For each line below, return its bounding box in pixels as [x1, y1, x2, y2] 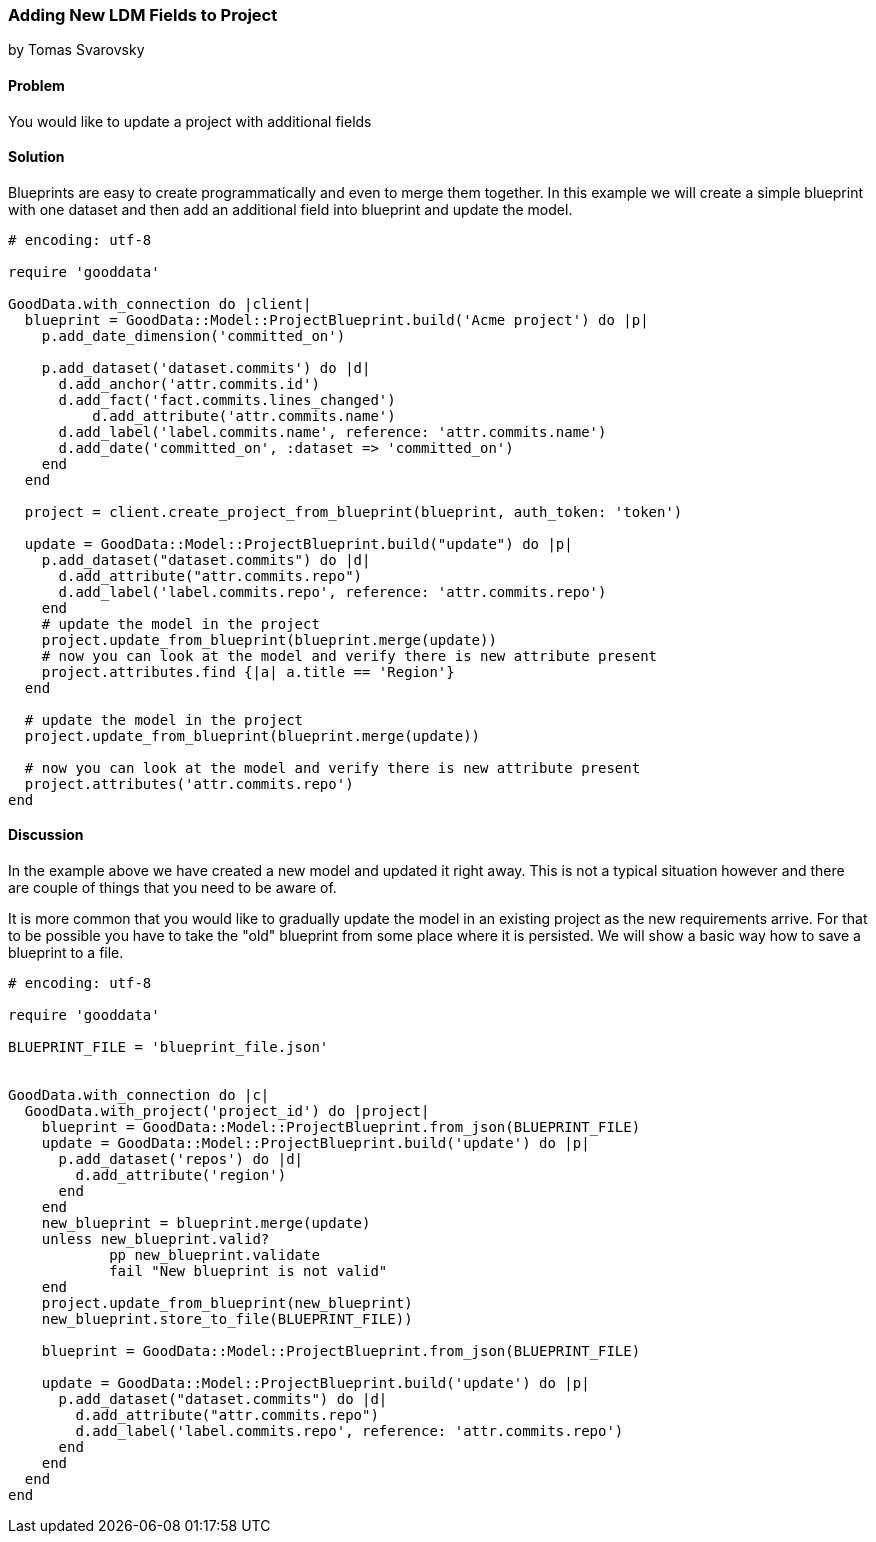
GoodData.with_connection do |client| [8, 295, 312, 312]
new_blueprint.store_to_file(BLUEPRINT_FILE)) [41, 1311, 413, 1328]
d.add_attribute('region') [75, 1167, 287, 1184]
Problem [8, 76, 65, 94]
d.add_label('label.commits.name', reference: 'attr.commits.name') [58, 423, 607, 440]
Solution [8, 148, 65, 166]
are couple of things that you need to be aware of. [8, 879, 337, 897]
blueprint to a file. [8, 944, 124, 962]
